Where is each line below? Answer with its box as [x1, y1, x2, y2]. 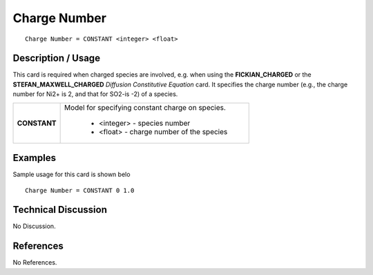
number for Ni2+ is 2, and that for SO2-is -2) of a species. [12, 90, 178, 98]
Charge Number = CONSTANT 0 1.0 [25, 187, 135, 194]
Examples [12, 152, 57, 164]
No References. [12, 258, 57, 267]
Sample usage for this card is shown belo [12, 170, 131, 179]
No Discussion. [12, 222, 56, 231]
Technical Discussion [12, 204, 107, 216]
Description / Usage [12, 53, 100, 64]
